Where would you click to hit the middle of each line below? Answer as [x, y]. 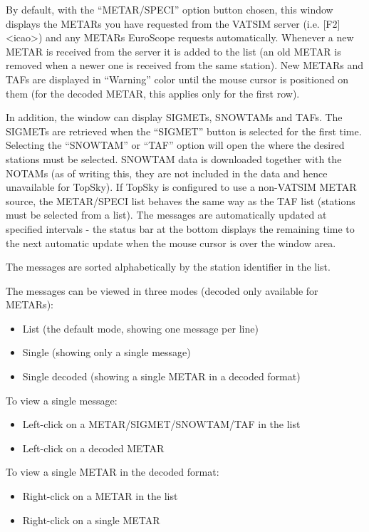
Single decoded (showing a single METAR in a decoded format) [161, 376]
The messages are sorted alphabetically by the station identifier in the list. [168, 267]
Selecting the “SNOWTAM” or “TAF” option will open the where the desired [175, 145]
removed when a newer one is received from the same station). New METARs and [185, 65]
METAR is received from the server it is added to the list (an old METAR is [173, 51]
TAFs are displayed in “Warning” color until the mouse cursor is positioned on [177, 79]
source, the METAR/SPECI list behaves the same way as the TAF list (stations [181, 200]
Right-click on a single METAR [91, 520]
